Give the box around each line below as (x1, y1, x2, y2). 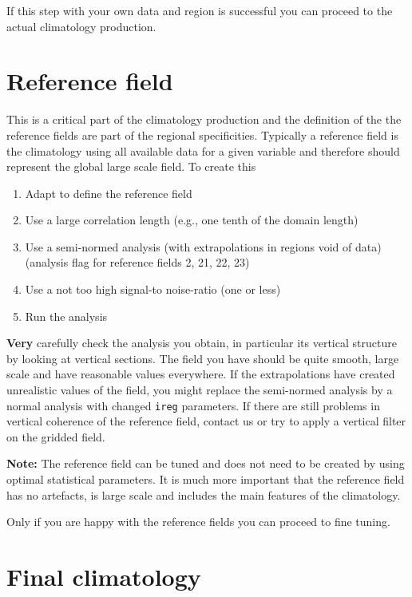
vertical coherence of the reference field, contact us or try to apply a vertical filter (6, 413, 406, 429)
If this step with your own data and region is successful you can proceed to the (6, 2, 393, 18)
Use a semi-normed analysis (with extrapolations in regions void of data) (25, 238, 382, 255)
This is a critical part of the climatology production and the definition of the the (6, 111, 402, 128)
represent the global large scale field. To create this (6, 158, 256, 175)
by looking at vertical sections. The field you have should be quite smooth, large (6, 350, 399, 366)
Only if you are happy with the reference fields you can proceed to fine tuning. (6, 513, 390, 530)
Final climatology (6, 560, 201, 593)
